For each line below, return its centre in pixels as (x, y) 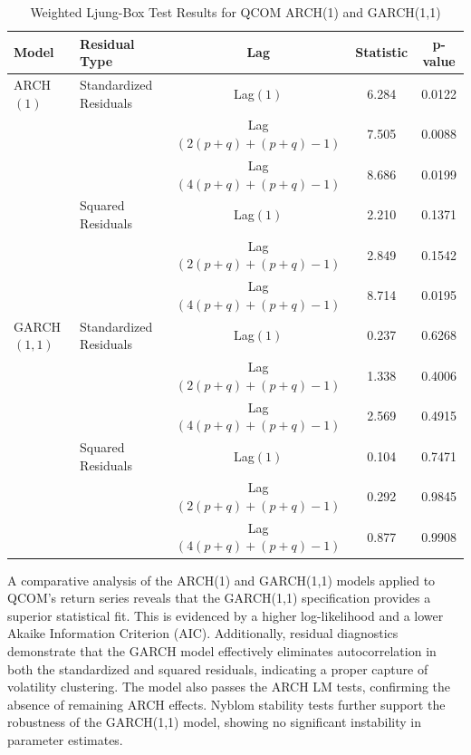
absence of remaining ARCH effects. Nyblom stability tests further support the (226, 704)
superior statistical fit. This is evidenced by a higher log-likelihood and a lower (226, 615)
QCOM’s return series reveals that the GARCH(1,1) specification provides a (219, 598)
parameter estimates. (65, 739)
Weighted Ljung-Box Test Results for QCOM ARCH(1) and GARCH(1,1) (235, 12)
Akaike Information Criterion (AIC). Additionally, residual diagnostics (203, 633)
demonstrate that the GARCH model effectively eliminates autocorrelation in (222, 650)
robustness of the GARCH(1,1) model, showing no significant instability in (214, 722)
